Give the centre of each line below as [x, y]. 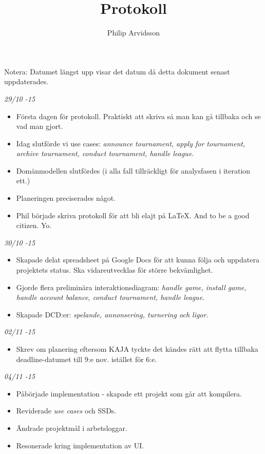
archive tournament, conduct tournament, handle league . [105, 153]
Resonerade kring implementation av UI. [80, 445]
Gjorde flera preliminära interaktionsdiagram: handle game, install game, [131, 287]
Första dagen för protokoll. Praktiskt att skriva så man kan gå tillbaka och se [138, 116]
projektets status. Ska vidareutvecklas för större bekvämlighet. [115, 270]
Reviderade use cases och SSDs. [66, 411]
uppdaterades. [26, 81]
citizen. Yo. [34, 225]
